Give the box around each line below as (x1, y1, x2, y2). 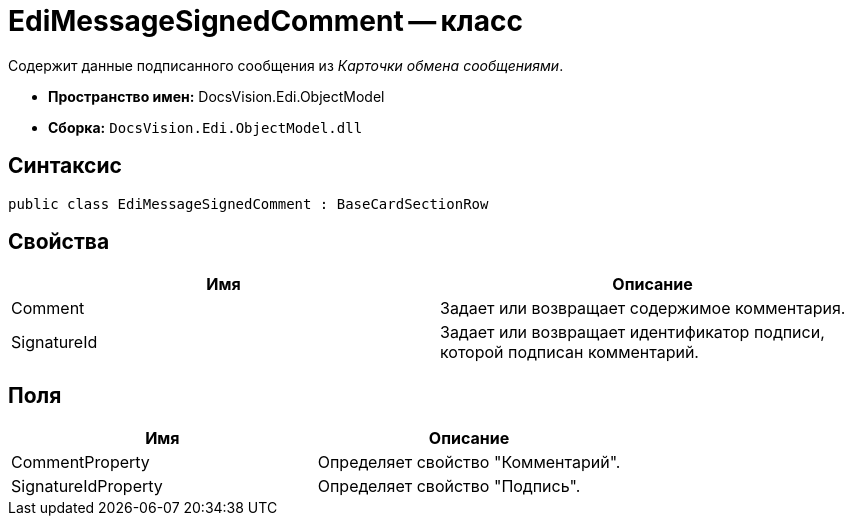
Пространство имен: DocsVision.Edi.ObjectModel (48, 87, 385, 105)
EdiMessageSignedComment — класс (8, 4, 523, 38)
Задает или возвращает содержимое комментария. (440, 298, 846, 319)
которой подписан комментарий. (440, 342, 699, 363)
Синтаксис (8, 153, 122, 179)
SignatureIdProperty (11, 476, 163, 497)
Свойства (8, 229, 110, 255)
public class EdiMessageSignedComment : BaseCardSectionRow (8, 195, 489, 212)
